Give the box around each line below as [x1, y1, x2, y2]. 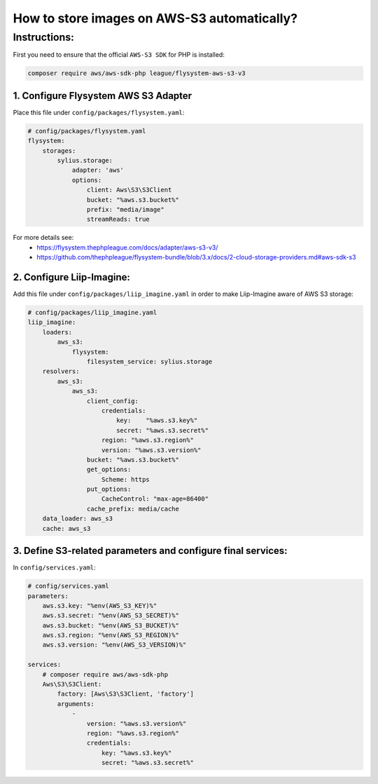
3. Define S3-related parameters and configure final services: [13, 545, 288, 557]
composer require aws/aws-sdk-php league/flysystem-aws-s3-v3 [27, 69, 246, 77]
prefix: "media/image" [86, 205, 164, 213]
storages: [42, 147, 76, 154]
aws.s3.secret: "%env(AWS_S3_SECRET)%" [42, 611, 180, 620]
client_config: [86, 397, 139, 405]
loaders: [42, 328, 73, 336]
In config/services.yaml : [13, 563, 96, 572]
